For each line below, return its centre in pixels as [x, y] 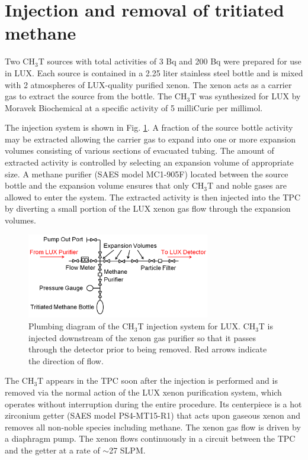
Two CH [20, 61]
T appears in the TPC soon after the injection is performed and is [158, 380]
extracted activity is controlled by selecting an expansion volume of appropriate [149, 162]
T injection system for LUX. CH [197, 326]
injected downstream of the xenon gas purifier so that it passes [142, 337]
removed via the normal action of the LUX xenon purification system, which [143, 392]
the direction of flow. [66, 360]
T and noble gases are [247, 185]
